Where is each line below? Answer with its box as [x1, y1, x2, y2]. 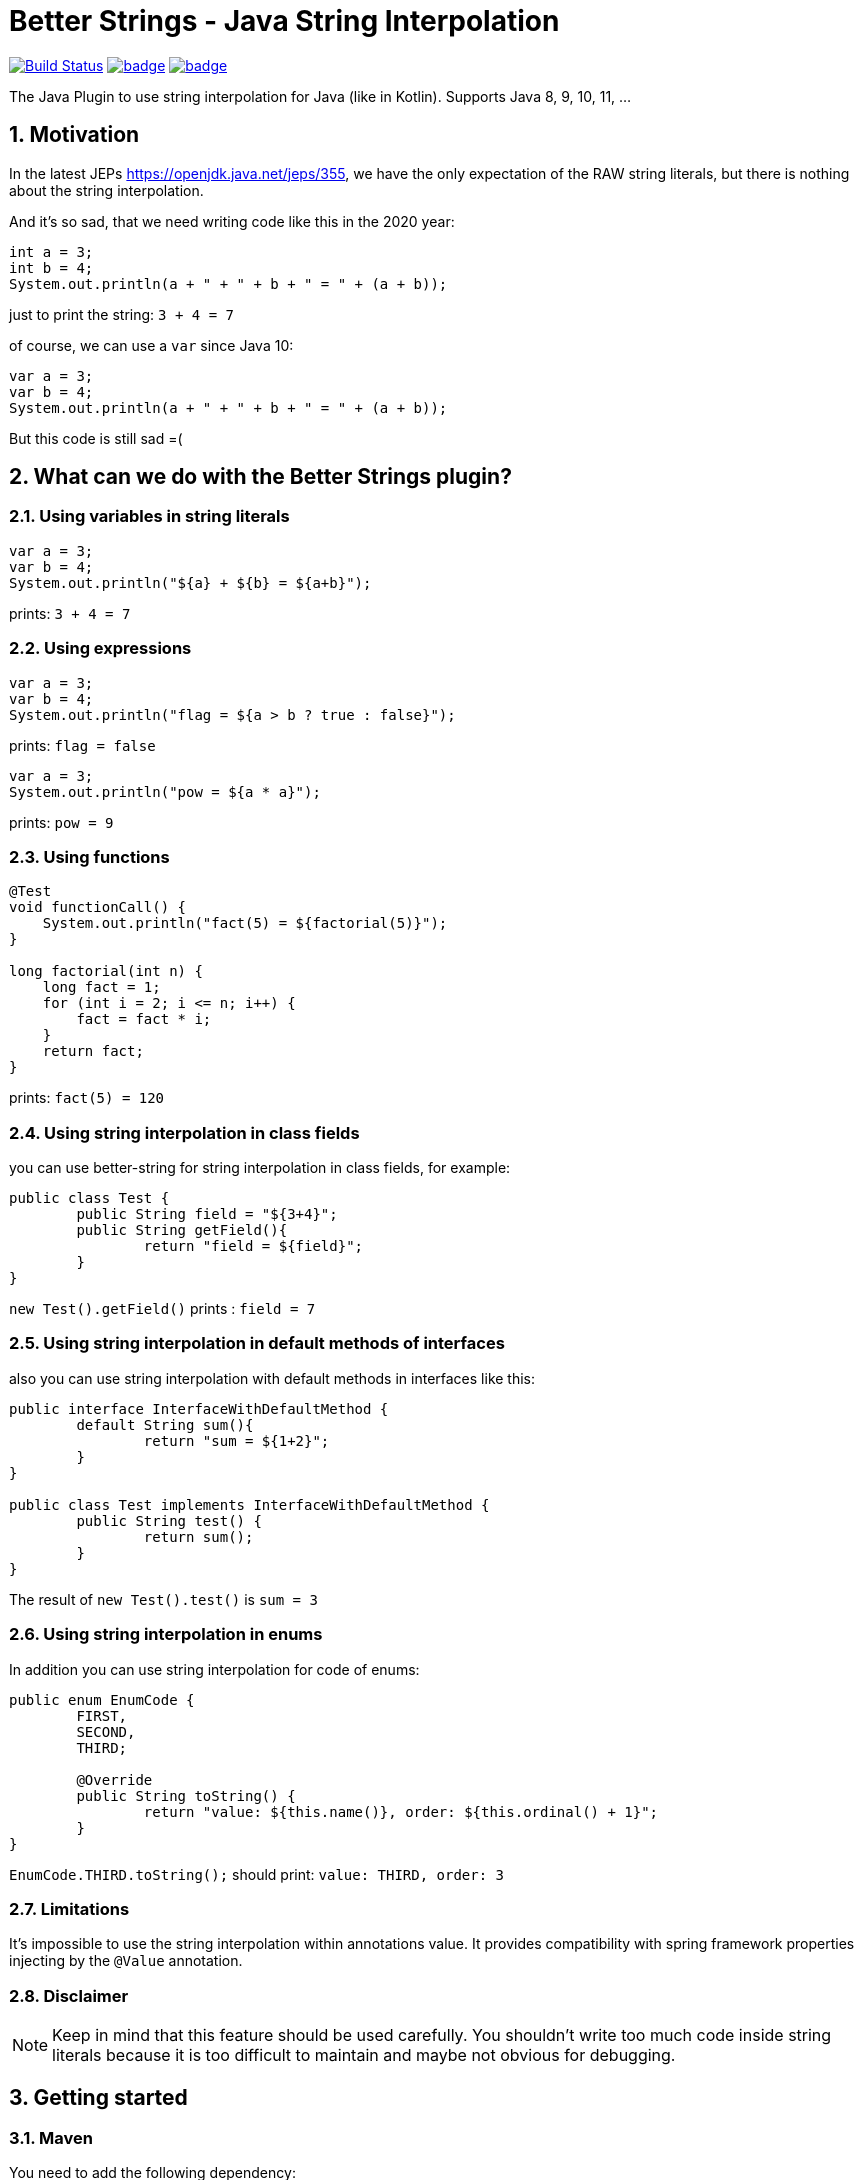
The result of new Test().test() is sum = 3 [9, 1590, 318, 1608]
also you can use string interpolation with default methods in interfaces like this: [9, 1369, 536, 1387]
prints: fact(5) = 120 [9, 1089, 165, 1107]
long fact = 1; [42, 979, 161, 996]
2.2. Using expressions [9, 638, 192, 659]
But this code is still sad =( [9, 429, 183, 447]
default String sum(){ [76, 1416, 254, 1433]
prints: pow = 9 [9, 813, 114, 831]
